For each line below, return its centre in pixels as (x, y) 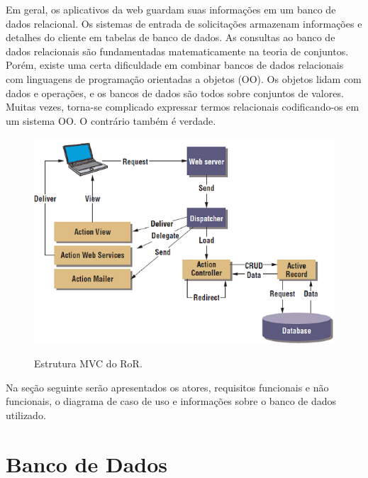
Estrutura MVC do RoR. (88, 363)
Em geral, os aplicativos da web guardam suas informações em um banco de (171, 9)
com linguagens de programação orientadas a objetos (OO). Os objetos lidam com (184, 78)
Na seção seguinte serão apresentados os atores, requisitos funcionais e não (167, 387)
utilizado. (26, 415)
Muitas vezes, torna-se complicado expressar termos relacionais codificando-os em (183, 107)
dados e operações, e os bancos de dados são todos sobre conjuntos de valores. (175, 93)
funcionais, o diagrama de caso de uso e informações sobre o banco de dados (171, 401)
